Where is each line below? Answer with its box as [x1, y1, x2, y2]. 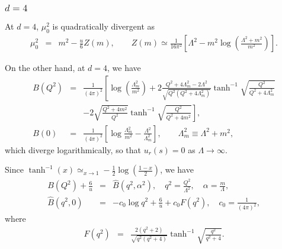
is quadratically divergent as [52, 20, 155, 33]
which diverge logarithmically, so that [5, 143, 142, 156]
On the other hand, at [5, 62, 85, 74]
